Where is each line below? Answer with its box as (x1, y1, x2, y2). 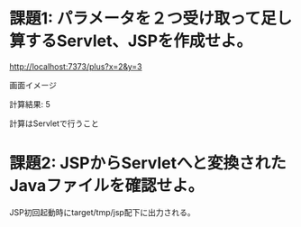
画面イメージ (9, 79, 57, 90)
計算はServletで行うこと (9, 118, 99, 129)
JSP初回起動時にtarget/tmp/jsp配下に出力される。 (9, 206, 196, 217)
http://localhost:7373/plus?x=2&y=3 (9, 60, 142, 72)
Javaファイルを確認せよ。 (9, 176, 205, 196)
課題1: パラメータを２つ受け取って (9, 8, 261, 29)
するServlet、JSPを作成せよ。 (25, 31, 253, 51)
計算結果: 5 (9, 98, 51, 109)
